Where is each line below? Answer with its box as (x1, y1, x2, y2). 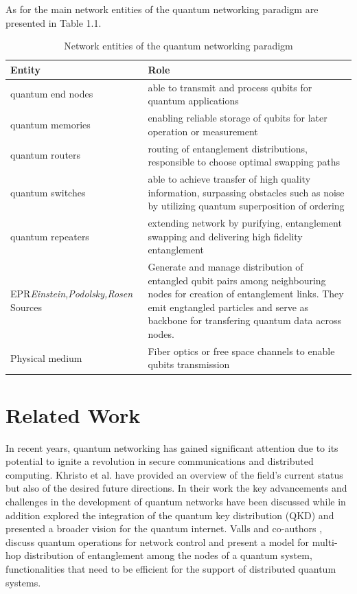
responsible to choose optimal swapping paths (148, 155, 341, 169)
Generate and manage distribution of (148, 260, 303, 273)
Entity (10, 62, 41, 76)
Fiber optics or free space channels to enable (148, 343, 335, 358)
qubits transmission (148, 357, 230, 372)
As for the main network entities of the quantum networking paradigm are (5, 2, 319, 16)
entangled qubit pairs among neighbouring (148, 273, 326, 287)
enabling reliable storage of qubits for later (148, 111, 327, 125)
